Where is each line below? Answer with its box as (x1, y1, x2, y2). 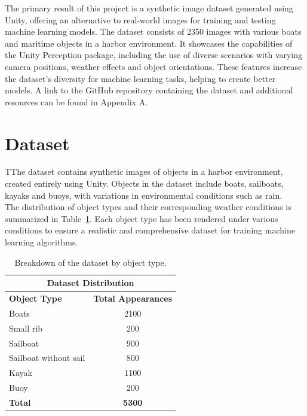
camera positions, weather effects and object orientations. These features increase (5, 60, 302, 72)
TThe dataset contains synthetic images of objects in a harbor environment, (5, 165, 283, 178)
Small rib (9, 321, 43, 334)
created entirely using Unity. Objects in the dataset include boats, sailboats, (5, 177, 284, 190)
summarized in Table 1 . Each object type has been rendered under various (5, 212, 278, 224)
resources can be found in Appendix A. (5, 95, 148, 108)
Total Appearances (93, 292, 173, 305)
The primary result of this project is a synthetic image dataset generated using (5, 2, 293, 14)
